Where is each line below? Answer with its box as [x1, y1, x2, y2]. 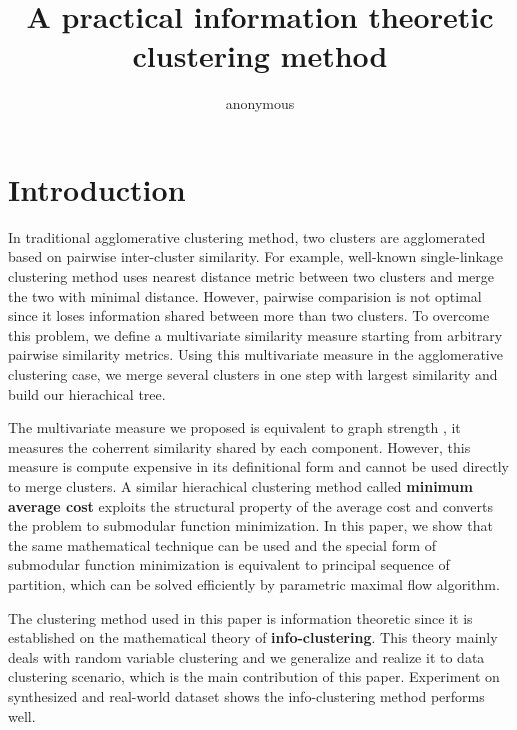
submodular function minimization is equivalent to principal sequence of [8, 554, 450, 575]
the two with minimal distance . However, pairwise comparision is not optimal [8, 285, 482, 306]
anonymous [225, 93, 295, 114]
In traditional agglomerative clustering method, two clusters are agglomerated [8, 226, 486, 247]
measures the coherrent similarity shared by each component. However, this [8, 436, 471, 457]
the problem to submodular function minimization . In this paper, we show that [8, 515, 493, 536]
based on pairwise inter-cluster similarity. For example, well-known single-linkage [8, 246, 504, 267]
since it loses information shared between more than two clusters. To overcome [8, 305, 490, 326]
